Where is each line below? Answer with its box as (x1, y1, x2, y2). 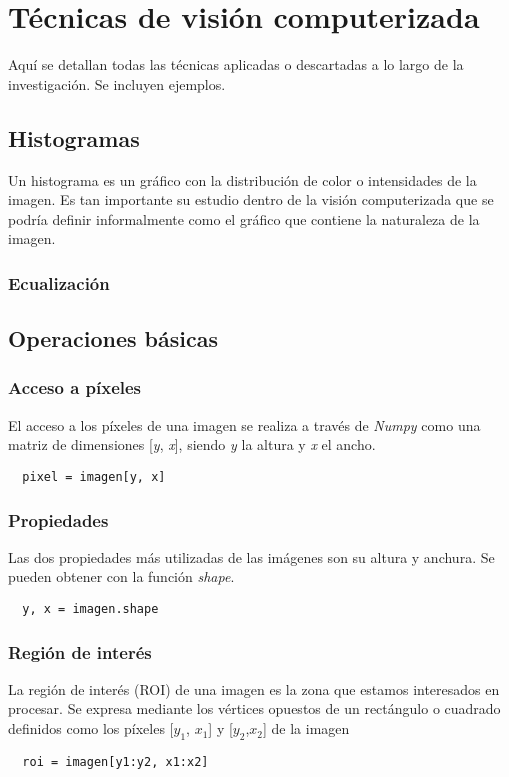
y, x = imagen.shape (22, 601, 159, 616)
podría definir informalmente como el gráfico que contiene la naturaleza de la (8, 208, 480, 229)
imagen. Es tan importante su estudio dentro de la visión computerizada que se (8, 189, 494, 210)
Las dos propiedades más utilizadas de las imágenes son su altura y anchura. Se (8, 546, 495, 567)
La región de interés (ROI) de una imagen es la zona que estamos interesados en (8, 678, 500, 699)
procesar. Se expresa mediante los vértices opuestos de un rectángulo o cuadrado (8, 698, 501, 719)
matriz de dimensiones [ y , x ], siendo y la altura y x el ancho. (8, 434, 376, 455)
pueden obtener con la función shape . (8, 566, 235, 587)
